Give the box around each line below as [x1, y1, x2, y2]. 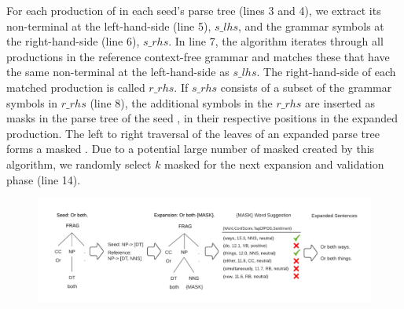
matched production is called [6, 78, 145, 95]
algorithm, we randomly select [6, 155, 152, 172]
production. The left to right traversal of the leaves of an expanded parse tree [6, 125, 380, 141]
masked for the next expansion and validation [164, 155, 384, 172]
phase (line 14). [6, 171, 81, 187]
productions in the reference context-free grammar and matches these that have [6, 48, 390, 64]
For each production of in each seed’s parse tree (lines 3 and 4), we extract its [6, 2, 381, 18]
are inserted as [305, 94, 375, 111]
